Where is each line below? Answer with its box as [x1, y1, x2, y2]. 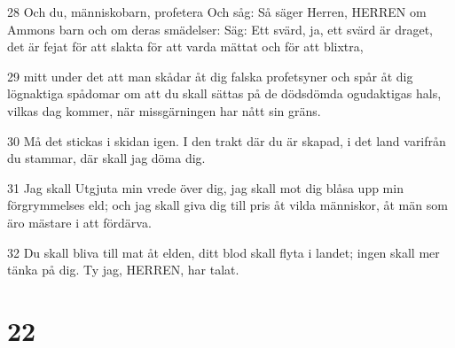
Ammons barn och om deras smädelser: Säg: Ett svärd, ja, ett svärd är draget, [7, 19, 434, 38]
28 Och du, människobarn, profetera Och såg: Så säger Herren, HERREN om [7, 3, 427, 20]
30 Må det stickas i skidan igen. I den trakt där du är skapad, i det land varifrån [7, 131, 446, 150]
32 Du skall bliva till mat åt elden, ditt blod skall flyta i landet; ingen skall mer [7, 243, 440, 261]
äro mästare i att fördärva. [7, 213, 152, 231]
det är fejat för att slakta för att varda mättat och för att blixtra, [7, 37, 364, 56]
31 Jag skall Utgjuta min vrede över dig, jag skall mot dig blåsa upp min [7, 178, 404, 197]
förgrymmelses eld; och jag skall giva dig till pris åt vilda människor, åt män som [7, 196, 448, 214]
